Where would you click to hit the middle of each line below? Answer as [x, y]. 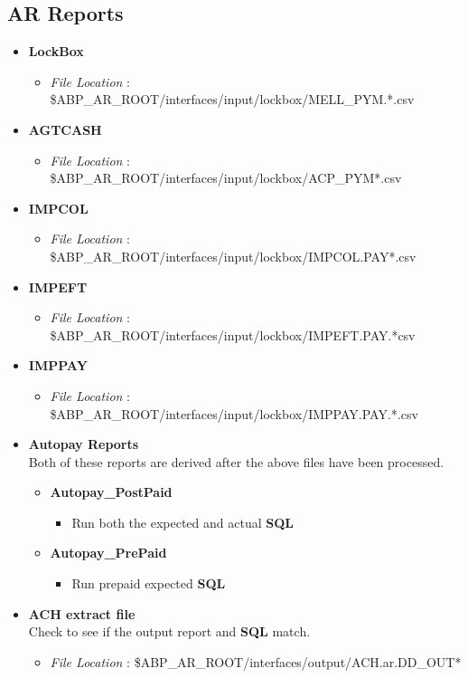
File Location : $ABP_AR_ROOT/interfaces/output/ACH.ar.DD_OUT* [256, 661]
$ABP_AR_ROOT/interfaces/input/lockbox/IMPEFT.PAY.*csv [233, 334]
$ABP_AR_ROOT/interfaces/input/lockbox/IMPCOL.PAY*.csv [233, 256]
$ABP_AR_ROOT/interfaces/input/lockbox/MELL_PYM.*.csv [232, 99]
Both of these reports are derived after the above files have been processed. [236, 461]
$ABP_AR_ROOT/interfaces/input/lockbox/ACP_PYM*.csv [226, 178]
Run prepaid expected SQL [149, 583]
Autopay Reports [84, 444]
